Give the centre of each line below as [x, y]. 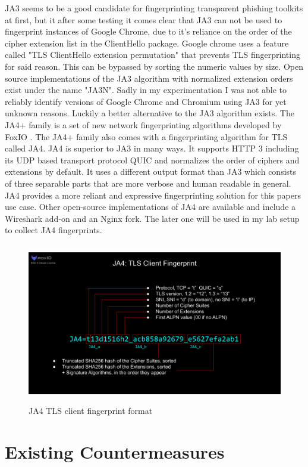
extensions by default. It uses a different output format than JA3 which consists [151, 171]
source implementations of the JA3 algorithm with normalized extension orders [149, 78]
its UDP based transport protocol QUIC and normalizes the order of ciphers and [152, 160]
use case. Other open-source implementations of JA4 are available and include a [150, 207]
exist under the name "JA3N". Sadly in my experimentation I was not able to [146, 90]
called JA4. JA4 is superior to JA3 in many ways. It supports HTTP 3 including [152, 148]
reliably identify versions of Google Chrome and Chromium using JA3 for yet [146, 101]
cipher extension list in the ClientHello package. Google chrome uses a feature [147, 43]
